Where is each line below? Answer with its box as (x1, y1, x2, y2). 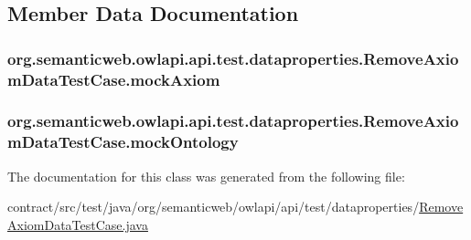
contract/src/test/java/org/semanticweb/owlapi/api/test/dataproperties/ (7, 197, 420, 216)
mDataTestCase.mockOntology (7, 130, 239, 153)
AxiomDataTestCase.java (7, 214, 148, 234)
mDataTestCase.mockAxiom (7, 68, 220, 90)
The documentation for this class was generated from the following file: (7, 166, 405, 185)
